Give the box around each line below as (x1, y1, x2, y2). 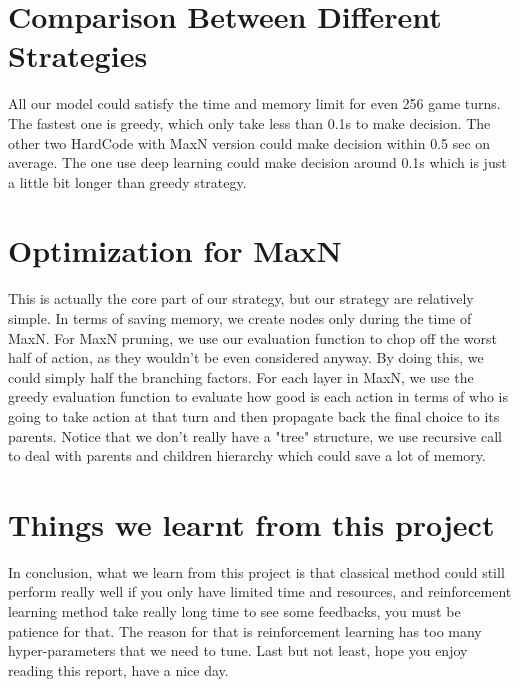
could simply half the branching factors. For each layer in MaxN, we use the (8, 366, 474, 387)
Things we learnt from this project (8, 503, 495, 544)
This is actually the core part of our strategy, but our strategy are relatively (8, 288, 474, 309)
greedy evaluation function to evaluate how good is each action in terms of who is (8, 386, 509, 407)
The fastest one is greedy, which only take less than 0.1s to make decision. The (8, 112, 491, 133)
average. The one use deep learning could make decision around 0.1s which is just (8, 152, 507, 173)
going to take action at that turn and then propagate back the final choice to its (8, 405, 500, 426)
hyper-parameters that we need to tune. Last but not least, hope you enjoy (8, 640, 468, 661)
